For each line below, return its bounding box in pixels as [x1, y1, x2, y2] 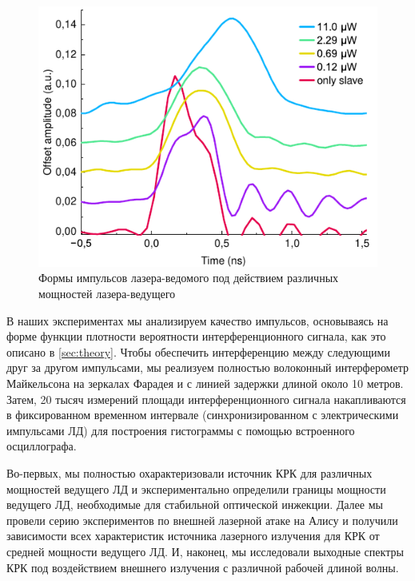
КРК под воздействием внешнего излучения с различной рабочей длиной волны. [6, 559, 399, 575]
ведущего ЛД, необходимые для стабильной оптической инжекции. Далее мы [6, 496, 383, 513]
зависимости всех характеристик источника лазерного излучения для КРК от [6, 527, 380, 544]
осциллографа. [6, 438, 77, 454]
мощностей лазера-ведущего [38, 285, 176, 302]
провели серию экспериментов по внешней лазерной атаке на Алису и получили [6, 511, 398, 528]
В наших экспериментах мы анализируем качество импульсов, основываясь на [6, 312, 389, 329]
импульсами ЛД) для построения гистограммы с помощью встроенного [6, 422, 355, 438]
